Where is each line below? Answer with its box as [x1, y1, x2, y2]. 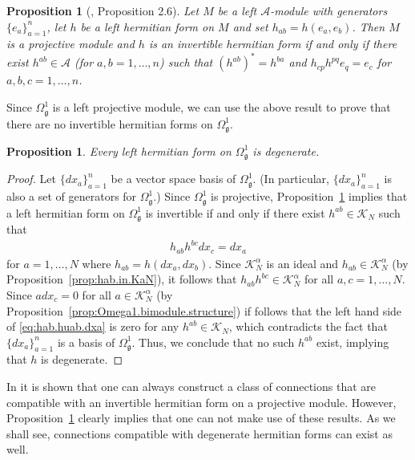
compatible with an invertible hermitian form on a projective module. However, [6, 393, 397, 410]
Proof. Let [6, 170, 56, 187]
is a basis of [57, 333, 115, 350]
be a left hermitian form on [80, 18, 215, 35]
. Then [352, 18, 385, 35]
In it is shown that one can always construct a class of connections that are [6, 378, 377, 395]
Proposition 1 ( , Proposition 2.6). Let [6, 2, 199, 18]
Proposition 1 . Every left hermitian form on [6, 142, 232, 159]
